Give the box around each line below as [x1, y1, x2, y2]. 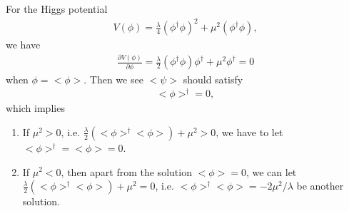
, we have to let [216, 124, 283, 139]
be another [296, 178, 344, 193]
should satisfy [183, 71, 243, 86]
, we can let [246, 164, 297, 179]
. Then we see [84, 71, 143, 86]
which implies [6, 101, 65, 115]
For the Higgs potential [6, 1, 108, 16]
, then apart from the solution [61, 164, 192, 179]
